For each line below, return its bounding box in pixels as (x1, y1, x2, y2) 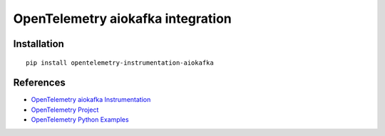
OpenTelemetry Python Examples (31, 115, 129, 124)
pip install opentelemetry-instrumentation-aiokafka (26, 58, 214, 67)
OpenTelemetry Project (31, 105, 99, 114)
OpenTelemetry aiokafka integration (13, 11, 232, 26)
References (13, 77, 66, 89)
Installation (13, 38, 64, 50)
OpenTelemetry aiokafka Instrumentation (31, 95, 151, 104)
